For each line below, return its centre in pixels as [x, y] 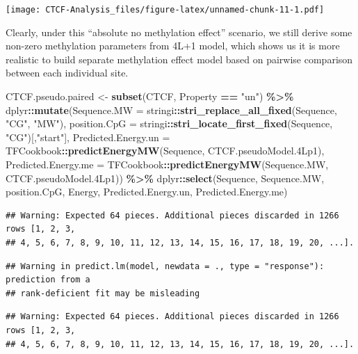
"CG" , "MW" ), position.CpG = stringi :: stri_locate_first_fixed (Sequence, [169, 123]
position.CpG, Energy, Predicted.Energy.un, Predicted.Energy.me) [147, 192]
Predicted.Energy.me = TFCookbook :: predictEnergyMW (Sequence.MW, [167, 164]
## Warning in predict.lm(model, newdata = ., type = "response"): [165, 266]
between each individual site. [67, 73]
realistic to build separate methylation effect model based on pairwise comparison [179, 59]
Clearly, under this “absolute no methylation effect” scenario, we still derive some [179, 32]
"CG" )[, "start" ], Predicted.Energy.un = [88, 137]
